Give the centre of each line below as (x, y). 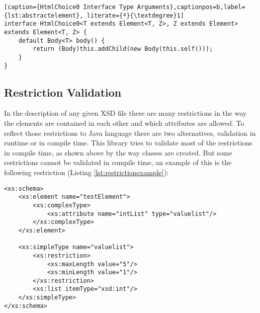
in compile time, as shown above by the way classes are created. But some (118, 152)
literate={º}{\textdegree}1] (135, 15)
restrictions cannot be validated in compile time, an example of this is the (118, 162)
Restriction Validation (63, 92)
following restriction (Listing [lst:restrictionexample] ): (86, 172)
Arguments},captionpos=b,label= (191, 7)
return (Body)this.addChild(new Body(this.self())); (123, 49)
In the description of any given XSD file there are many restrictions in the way (125, 113)
